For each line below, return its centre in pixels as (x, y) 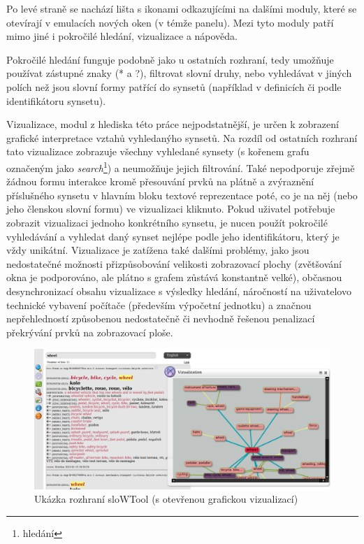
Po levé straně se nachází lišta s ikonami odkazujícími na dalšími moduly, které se (182, 8)
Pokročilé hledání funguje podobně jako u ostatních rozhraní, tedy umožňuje (170, 59)
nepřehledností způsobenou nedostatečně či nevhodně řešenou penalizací (161, 318)
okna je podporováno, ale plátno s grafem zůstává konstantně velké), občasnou (174, 277)
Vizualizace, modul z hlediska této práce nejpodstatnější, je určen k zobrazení (173, 124)
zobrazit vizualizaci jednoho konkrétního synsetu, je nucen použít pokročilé (167, 222)
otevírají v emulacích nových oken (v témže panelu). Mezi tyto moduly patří (170, 22)
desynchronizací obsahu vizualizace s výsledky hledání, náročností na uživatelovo (179, 291)
